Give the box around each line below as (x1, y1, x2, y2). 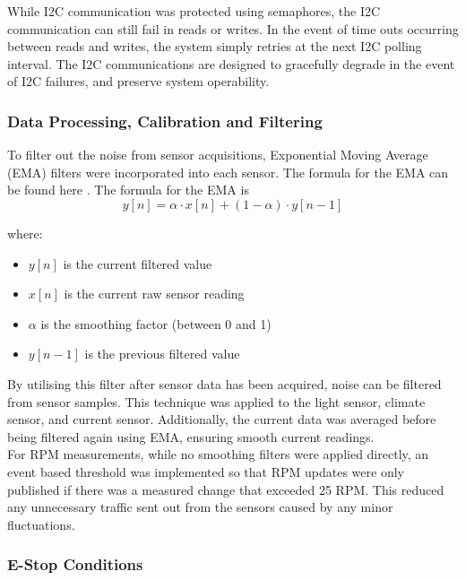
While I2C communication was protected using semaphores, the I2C (7, 2, 381, 20)
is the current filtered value (63, 254, 212, 273)
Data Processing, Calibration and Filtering (7, 109, 323, 132)
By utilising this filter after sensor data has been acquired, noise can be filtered (7, 374, 442, 393)
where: (7, 223, 43, 242)
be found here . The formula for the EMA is (7, 180, 249, 199)
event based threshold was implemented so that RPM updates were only (7, 462, 404, 480)
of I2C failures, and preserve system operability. (7, 72, 270, 91)
